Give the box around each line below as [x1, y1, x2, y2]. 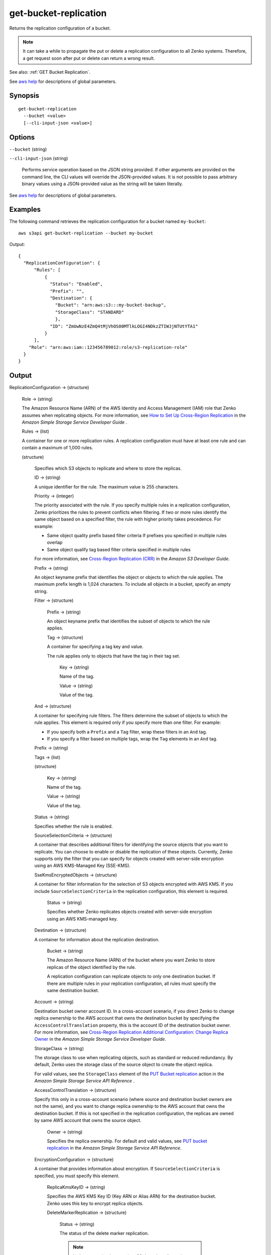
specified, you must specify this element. [34, 1173, 120, 1179]
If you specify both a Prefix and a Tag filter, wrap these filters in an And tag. [47, 728, 207, 735]
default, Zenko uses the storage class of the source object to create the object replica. [34, 1062, 213, 1068]
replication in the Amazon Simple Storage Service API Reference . [47, 1145, 182, 1151]
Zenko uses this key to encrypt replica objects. [47, 1200, 144, 1206]
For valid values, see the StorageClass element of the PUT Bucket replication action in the [34, 1071, 224, 1077]
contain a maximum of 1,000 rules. [22, 445, 93, 451]
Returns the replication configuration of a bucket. [9, 25, 111, 31]
